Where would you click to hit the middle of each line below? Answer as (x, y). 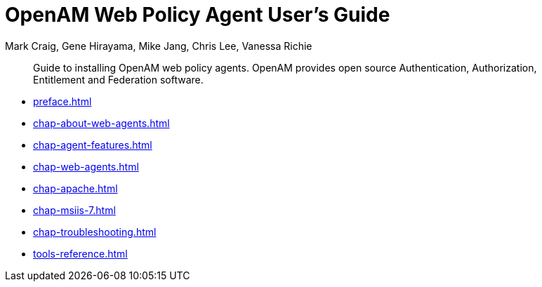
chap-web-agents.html (86, 166)
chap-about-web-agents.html (101, 123)
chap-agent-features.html (93, 145)
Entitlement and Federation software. (118, 79)
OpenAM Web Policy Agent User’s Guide (198, 15)
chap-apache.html (75, 188)
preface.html (62, 101)
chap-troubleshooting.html (95, 232)
